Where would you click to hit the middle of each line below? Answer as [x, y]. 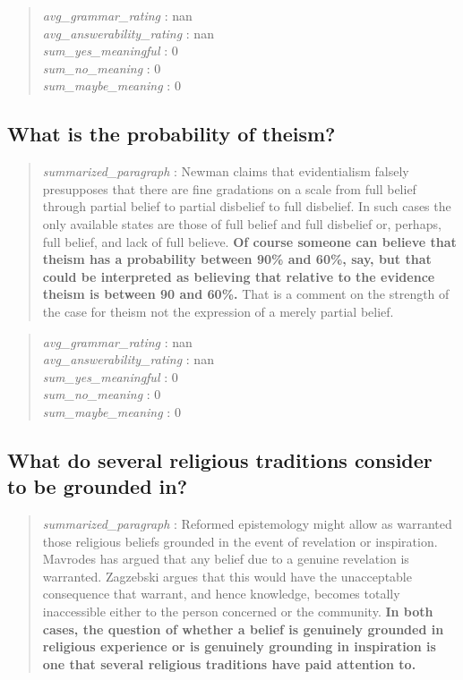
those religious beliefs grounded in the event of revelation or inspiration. [240, 541]
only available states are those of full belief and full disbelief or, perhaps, [242, 223]
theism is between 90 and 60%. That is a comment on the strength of [246, 294]
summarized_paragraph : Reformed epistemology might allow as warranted [247, 524]
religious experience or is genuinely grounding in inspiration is [239, 646]
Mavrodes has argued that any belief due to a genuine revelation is [226, 559]
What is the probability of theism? [171, 134]
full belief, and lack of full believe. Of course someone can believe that [249, 241]
